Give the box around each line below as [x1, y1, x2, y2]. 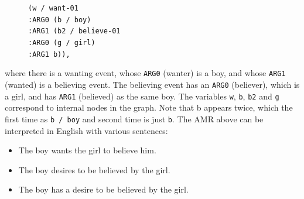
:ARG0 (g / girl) [28, 38, 95, 47]
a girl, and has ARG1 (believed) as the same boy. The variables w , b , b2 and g [5, 90, 279, 102]
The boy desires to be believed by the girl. [18, 163, 170, 176]
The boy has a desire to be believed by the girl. [18, 183, 189, 195]
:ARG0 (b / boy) [28, 15, 91, 24]
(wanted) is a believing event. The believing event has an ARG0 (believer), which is [5, 78, 300, 90]
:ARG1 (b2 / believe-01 [28, 27, 121, 36]
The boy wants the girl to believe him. [18, 144, 156, 156]
